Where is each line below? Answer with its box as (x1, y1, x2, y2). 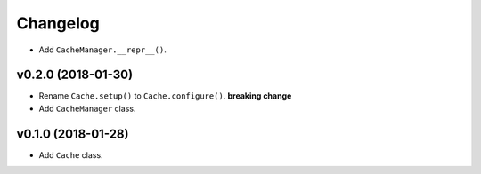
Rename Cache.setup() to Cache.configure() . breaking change (38, 91, 292, 101)
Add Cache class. (38, 149, 103, 160)
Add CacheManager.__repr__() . (38, 44, 167, 55)
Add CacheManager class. (38, 103, 136, 114)
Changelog (16, 13, 100, 33)
